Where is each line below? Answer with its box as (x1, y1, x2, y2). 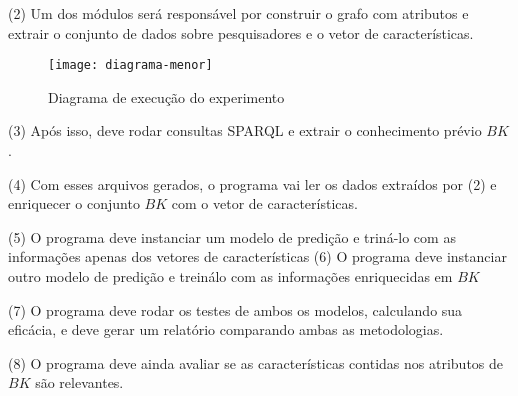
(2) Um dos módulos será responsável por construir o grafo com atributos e (8, 3, 469, 23)
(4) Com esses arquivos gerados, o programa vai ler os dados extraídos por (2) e (8, 173, 497, 194)
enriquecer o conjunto (8, 193, 140, 214)
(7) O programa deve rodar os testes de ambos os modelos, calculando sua (8, 299, 463, 320)
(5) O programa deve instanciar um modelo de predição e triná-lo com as (8, 226, 456, 247)
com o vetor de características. (171, 193, 358, 214)
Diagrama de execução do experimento (48, 86, 285, 107)
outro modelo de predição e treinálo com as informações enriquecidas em (8, 266, 453, 286)
